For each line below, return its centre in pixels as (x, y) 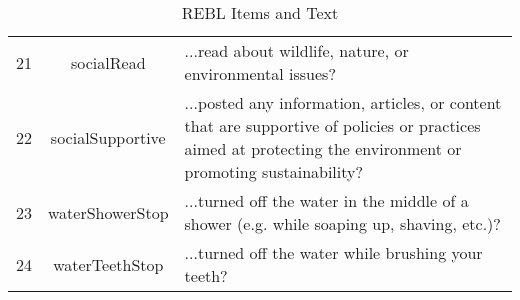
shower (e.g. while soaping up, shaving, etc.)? (342, 223)
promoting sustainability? (274, 171)
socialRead (108, 62)
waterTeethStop (108, 264)
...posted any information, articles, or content (343, 102)
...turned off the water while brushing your (333, 252)
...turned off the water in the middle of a (326, 200)
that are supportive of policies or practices (332, 125)
